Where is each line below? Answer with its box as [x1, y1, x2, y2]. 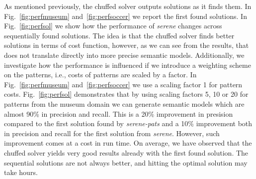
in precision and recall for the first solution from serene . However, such [4, 128, 220, 138]
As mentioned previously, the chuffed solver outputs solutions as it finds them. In [4, 1, 252, 11]
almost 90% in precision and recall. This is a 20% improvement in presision [4, 108, 233, 119]
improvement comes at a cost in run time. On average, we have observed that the [4, 138, 252, 148]
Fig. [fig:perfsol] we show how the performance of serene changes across [4, 20, 222, 31]
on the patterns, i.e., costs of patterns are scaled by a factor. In [4, 69, 197, 80]
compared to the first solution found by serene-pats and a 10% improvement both [4, 118, 253, 129]
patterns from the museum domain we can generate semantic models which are [4, 98, 245, 109]
